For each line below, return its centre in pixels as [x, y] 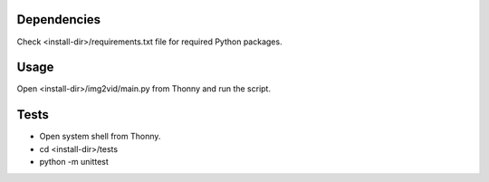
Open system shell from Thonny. [100, 137]
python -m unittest [74, 162]
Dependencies [59, 19]
